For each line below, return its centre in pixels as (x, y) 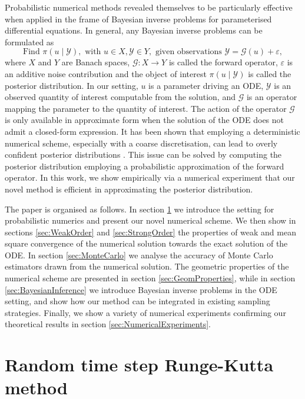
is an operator (272, 97)
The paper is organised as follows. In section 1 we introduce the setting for (140, 209)
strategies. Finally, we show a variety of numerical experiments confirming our (145, 312)
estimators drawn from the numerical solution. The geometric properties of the (147, 266)
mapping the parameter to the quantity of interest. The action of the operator (146, 108)
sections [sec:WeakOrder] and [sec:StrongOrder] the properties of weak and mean (150, 232)
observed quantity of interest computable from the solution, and (120, 97)
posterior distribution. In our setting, (72, 85)
